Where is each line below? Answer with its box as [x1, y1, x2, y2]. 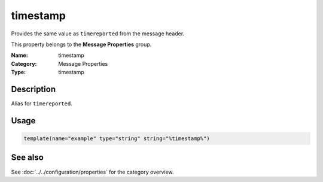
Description [11, 84, 56, 94]
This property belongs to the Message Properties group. [11, 41, 152, 48]
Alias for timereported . [11, 100, 73, 107]
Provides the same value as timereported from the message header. [11, 30, 185, 37]
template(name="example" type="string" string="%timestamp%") [23, 135, 210, 142]
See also [11, 153, 44, 163]
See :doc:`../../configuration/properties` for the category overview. [11, 168, 174, 175]
